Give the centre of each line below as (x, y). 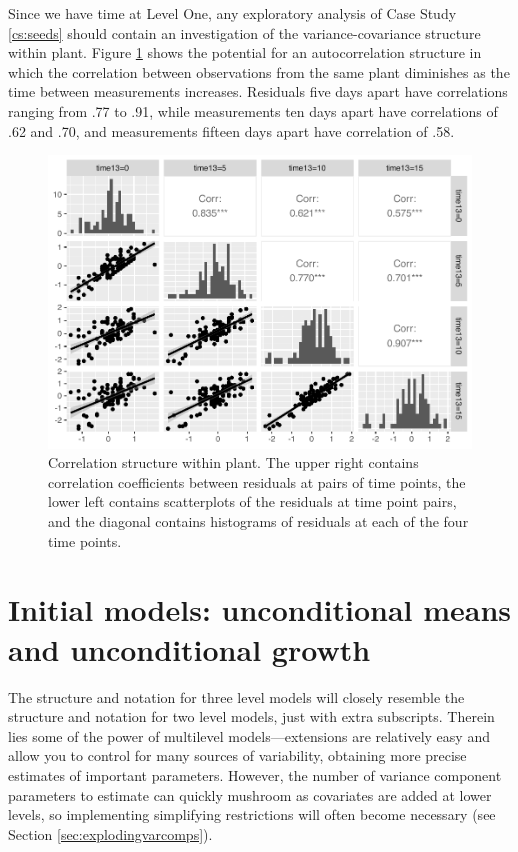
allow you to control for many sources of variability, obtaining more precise (237, 755)
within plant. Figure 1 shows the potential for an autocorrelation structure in (245, 52)
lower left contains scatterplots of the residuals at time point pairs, (252, 501)
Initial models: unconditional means (260, 609)
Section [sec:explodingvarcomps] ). (110, 833)
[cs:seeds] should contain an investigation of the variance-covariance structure (244, 32)
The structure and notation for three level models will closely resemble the (236, 696)
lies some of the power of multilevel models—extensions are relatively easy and (249, 735)
